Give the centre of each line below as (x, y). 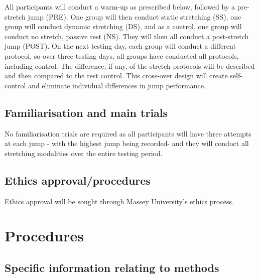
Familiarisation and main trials (86, 112)
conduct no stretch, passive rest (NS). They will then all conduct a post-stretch (127, 36)
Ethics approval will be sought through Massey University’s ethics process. (119, 201)
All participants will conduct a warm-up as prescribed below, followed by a (120, 7)
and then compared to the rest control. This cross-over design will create (116, 76)
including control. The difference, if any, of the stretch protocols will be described (130, 65)
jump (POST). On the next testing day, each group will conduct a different (120, 46)
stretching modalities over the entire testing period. (84, 153)
